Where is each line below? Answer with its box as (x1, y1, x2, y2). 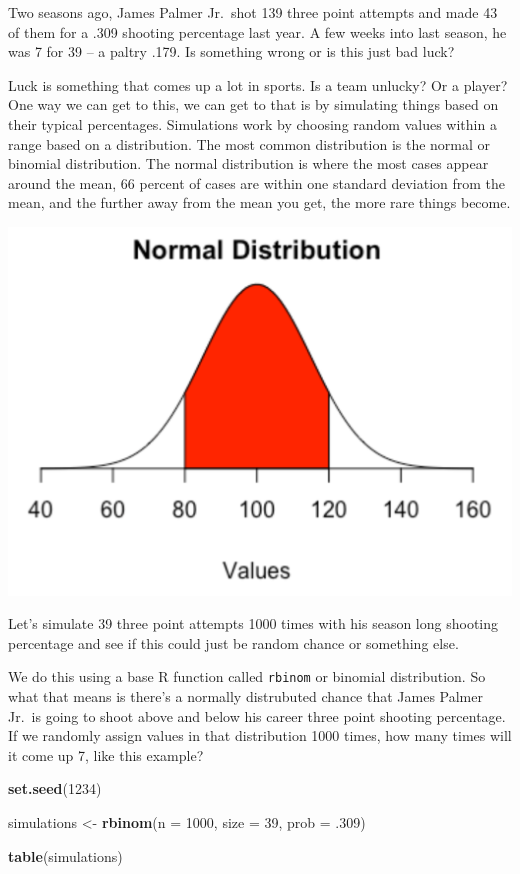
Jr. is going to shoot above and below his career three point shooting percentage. (8, 705, 506, 726)
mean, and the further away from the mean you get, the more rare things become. (8, 192, 511, 213)
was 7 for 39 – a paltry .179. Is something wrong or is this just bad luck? (8, 41, 455, 62)
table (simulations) (8, 845, 123, 866)
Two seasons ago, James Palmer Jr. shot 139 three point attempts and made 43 (8, 2, 498, 22)
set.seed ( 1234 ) (8, 778, 102, 799)
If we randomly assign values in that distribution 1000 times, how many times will (8, 725, 512, 746)
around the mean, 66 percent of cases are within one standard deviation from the (8, 172, 506, 193)
